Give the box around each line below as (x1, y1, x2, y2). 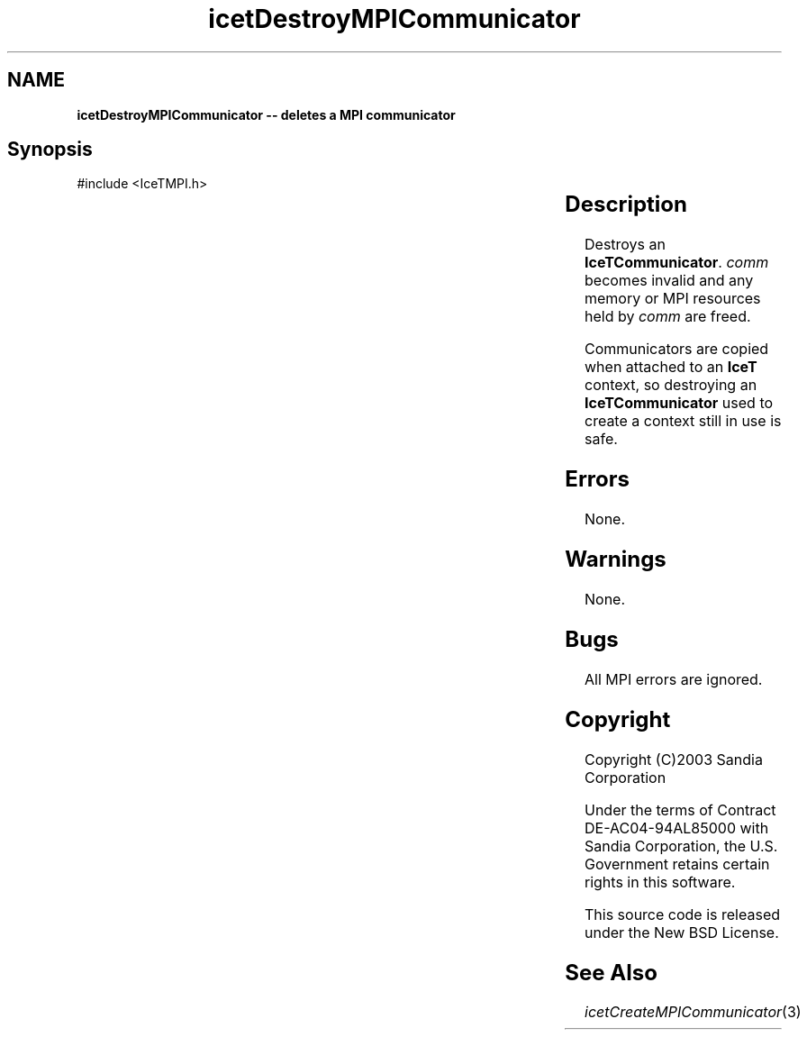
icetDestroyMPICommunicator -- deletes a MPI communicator (77, 106, 456, 123)
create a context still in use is (585, 412, 782, 431)
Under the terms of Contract (585, 800, 776, 819)
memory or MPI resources (585, 289, 761, 308)
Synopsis (7, 138, 93, 161)
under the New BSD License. (585, 923, 779, 941)
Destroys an (585, 235, 666, 254)
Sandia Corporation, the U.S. (585, 836, 778, 855)
